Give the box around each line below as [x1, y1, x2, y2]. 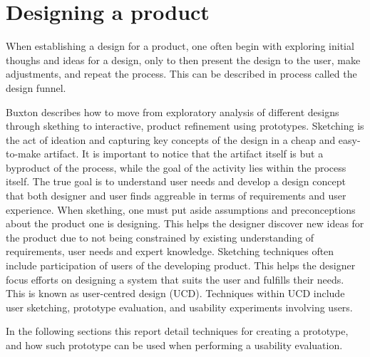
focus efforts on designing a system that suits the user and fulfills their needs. [6, 271, 344, 286]
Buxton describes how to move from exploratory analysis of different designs [6, 104, 339, 119]
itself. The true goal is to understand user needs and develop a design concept [6, 174, 346, 189]
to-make [6, 146, 41, 161]
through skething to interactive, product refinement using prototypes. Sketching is [6, 118, 364, 133]
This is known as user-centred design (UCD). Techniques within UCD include [6, 286, 345, 301]
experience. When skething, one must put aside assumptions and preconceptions [6, 202, 356, 217]
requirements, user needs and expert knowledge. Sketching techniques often [6, 244, 334, 259]
